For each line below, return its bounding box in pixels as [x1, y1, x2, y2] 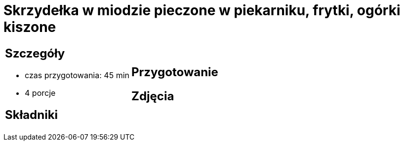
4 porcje [25, 87, 56, 98]
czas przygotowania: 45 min [25, 70, 129, 80]
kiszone [3, 19, 56, 35]
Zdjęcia [131, 88, 174, 103]
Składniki [5, 107, 58, 122]
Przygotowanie [131, 64, 218, 79]
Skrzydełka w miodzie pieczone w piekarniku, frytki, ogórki [3, 2, 401, 19]
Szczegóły [5, 46, 65, 60]
